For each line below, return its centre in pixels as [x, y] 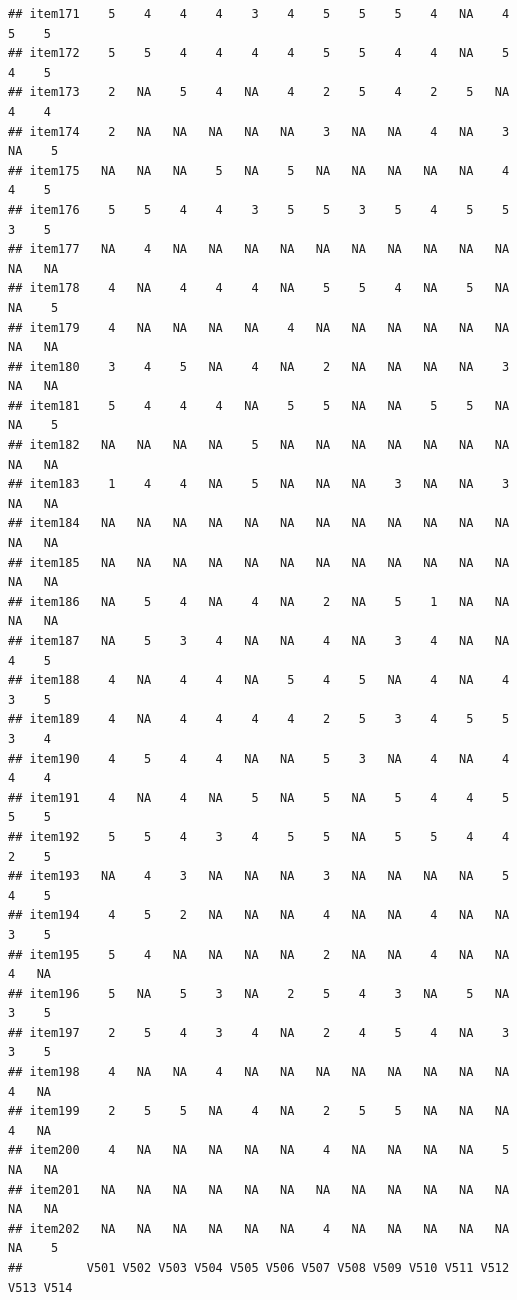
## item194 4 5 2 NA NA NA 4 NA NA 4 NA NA [259, 915]
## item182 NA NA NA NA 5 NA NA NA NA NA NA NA [259, 445]
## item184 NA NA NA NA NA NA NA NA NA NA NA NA [259, 523]
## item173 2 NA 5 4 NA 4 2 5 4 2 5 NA [259, 92]
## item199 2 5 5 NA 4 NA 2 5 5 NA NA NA [259, 1111]
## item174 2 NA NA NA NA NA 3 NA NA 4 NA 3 [259, 131]
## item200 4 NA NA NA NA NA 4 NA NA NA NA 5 [259, 1150]
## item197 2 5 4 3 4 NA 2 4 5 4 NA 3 [259, 1032]
